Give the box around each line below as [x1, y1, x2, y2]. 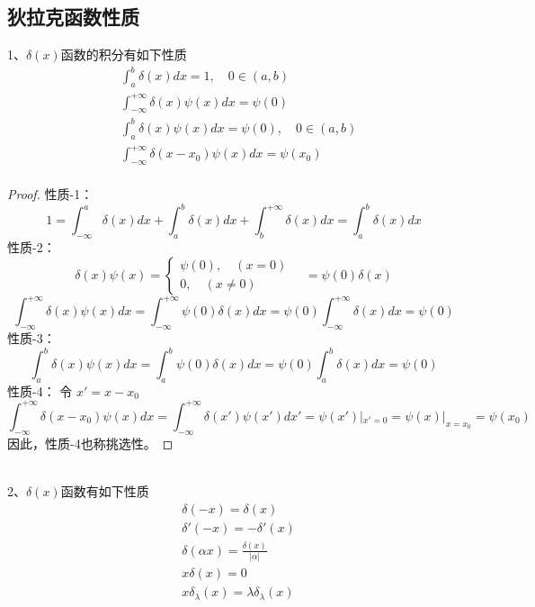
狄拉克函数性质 [7, 3, 139, 31]
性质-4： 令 [7, 381, 73, 400]
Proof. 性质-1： [7, 185, 94, 204]
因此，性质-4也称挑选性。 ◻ [7, 433, 174, 452]
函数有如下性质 [60, 481, 149, 500]
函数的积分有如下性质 [60, 45, 187, 64]
